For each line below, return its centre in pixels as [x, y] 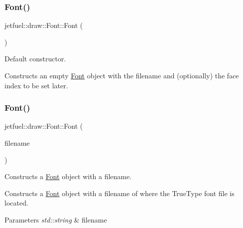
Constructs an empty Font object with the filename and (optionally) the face [122, 75]
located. [16, 203]
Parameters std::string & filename [56, 219]
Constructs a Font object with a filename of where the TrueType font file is [120, 193]
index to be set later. [36, 85]
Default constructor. [35, 59]
